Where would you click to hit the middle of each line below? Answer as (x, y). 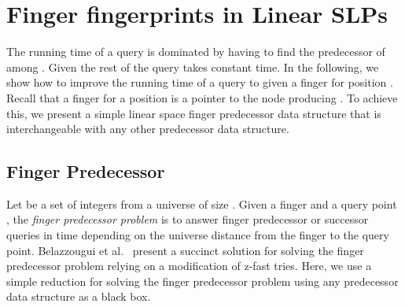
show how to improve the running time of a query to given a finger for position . (200, 82)
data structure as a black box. (79, 296)
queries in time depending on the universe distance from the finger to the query (198, 235)
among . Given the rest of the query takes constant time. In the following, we (193, 67)
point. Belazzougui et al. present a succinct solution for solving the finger (185, 250)
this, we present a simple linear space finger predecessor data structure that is (194, 113)
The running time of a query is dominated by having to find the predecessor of (196, 52)
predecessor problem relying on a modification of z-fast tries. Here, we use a (189, 266)
